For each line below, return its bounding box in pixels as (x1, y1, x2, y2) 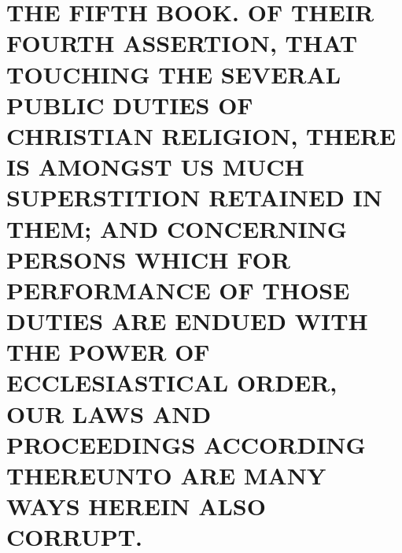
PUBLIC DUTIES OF (6, 88, 253, 121)
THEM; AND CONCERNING (6, 212, 348, 244)
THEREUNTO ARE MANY (6, 459, 326, 491)
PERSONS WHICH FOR (6, 243, 290, 275)
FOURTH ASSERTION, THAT (6, 27, 358, 59)
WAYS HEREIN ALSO (6, 490, 266, 522)
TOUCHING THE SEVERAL (6, 58, 341, 90)
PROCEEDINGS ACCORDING (6, 428, 366, 460)
